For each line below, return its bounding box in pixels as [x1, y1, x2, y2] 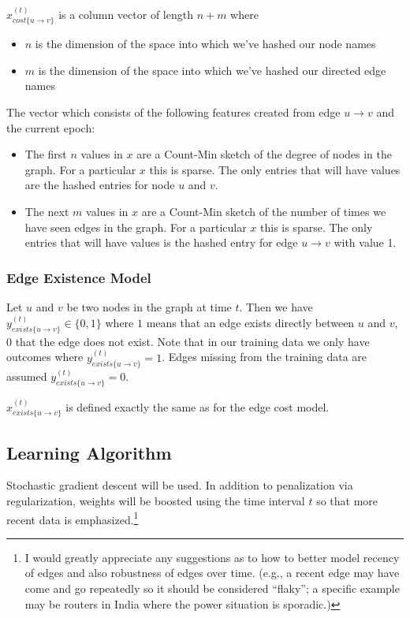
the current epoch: [6, 119, 95, 136]
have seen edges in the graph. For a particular [24, 218, 247, 235]
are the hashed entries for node [24, 177, 175, 193]
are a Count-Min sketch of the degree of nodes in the [136, 146, 393, 162]
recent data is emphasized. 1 [6, 508, 139, 527]
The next [24, 203, 69, 219]
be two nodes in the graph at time [66, 298, 232, 315]
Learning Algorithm [6, 440, 172, 464]
